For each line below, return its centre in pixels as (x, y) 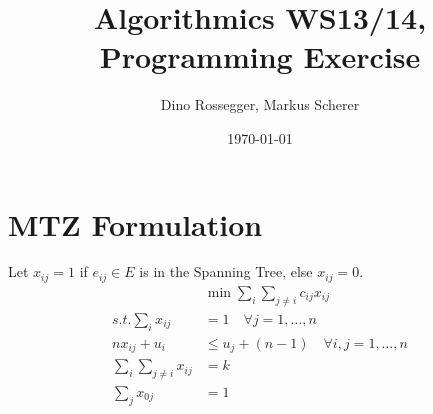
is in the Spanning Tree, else (226, 271)
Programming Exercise (260, 56)
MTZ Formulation (135, 223)
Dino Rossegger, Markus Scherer (260, 104)
